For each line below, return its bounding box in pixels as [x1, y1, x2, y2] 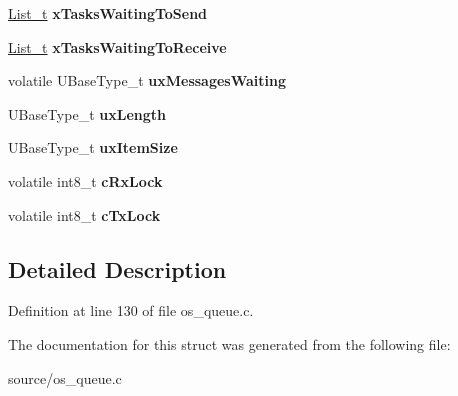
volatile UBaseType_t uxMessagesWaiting [8, 70, 287, 91]
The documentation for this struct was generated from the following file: [8, 333, 451, 354]
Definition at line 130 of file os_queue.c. [8, 300, 254, 321]
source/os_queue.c [8, 367, 122, 388]
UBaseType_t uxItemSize [8, 137, 178, 158]
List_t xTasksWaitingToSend [8, 3, 208, 23]
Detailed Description [8, 253, 227, 284]
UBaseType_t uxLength [8, 103, 166, 124]
